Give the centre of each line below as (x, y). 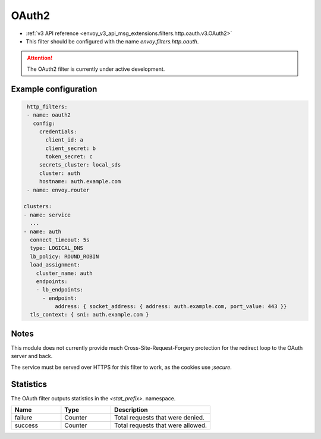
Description (131, 410)
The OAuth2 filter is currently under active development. (96, 69)
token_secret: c (69, 157)
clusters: (38, 206)
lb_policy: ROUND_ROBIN (64, 256)
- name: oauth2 (49, 115)
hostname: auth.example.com (80, 182)
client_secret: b (71, 148)
